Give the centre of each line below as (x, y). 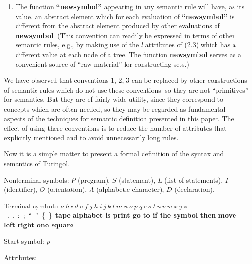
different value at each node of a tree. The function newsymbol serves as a (128, 54)
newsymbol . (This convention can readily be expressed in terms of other (125, 35)
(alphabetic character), (130, 189)
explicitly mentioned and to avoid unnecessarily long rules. (91, 137)
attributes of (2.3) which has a (190, 45)
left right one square (39, 224)
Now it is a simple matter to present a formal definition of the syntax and (114, 154)
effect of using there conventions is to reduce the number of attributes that (115, 128)
